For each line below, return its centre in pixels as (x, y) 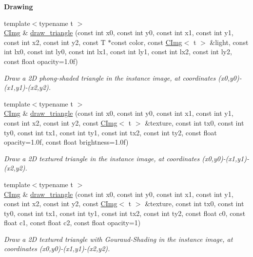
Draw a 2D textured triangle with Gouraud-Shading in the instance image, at (118, 239)
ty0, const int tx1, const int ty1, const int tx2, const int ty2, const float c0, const (125, 213)
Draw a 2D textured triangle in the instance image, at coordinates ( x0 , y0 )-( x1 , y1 (124, 158)
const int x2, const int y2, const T (55, 42)
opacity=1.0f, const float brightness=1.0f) (66, 142)
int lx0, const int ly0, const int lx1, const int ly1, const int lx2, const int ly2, (118, 52)
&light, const (229, 42)
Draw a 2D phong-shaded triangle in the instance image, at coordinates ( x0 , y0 (120, 77)
